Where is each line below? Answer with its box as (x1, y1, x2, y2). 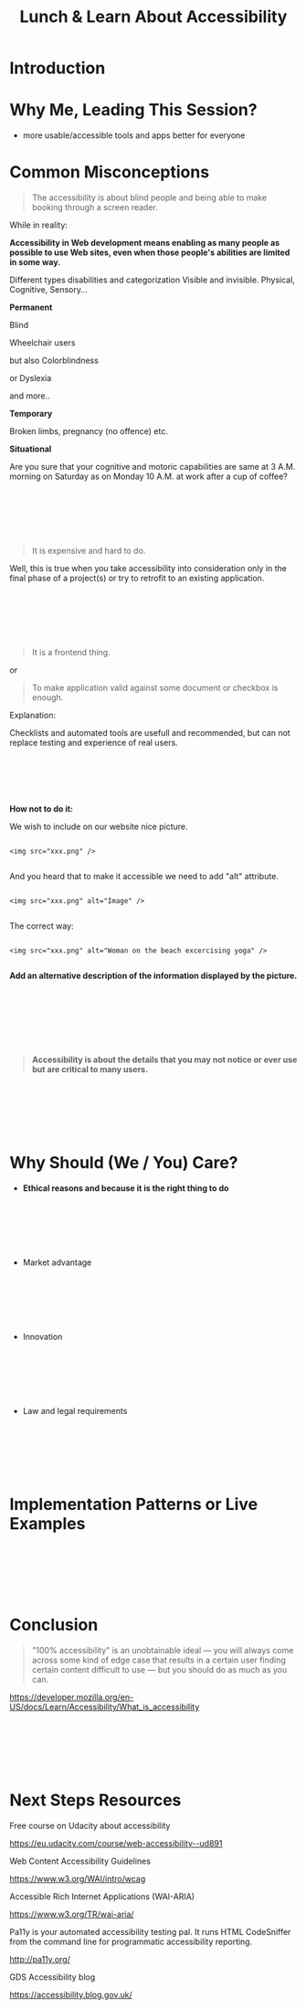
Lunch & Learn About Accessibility (19, 6, 288, 27)
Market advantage (22, 1257, 92, 1268)
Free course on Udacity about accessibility (9, 1820, 171, 1831)
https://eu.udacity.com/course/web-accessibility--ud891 (9, 1837, 223, 1848)
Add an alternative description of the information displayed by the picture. (9, 971, 298, 982)
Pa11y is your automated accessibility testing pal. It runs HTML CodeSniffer (9, 1926, 291, 1937)
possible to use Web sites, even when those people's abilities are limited (9, 247, 290, 258)
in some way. (9, 257, 61, 268)
